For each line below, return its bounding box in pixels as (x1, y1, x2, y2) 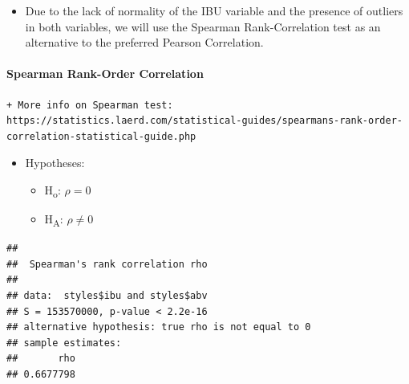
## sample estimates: (6, 337, 122, 349)
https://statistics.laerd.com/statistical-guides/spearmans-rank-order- (6, 115, 403, 127)
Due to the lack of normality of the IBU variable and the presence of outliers (25, 2, 403, 18)
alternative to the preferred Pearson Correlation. (25, 34, 264, 51)
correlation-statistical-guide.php (6, 130, 196, 142)
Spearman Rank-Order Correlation (6, 65, 204, 82)
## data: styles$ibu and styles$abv (6, 289, 208, 301)
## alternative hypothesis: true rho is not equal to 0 (6, 321, 311, 333)
